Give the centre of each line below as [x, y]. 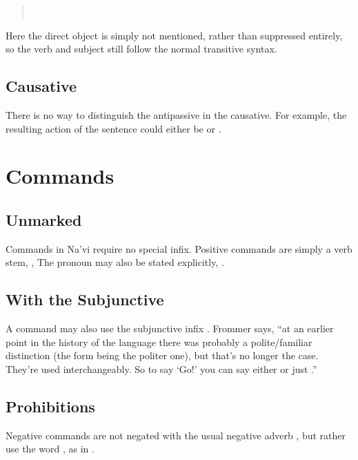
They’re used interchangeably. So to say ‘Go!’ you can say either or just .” [161, 368]
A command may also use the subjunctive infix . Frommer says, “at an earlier [170, 328]
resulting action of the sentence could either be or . [113, 128]
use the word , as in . [50, 449]
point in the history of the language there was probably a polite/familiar [159, 342]
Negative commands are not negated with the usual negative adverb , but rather [176, 435]
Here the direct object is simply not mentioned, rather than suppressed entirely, [174, 35]
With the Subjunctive [85, 299]
